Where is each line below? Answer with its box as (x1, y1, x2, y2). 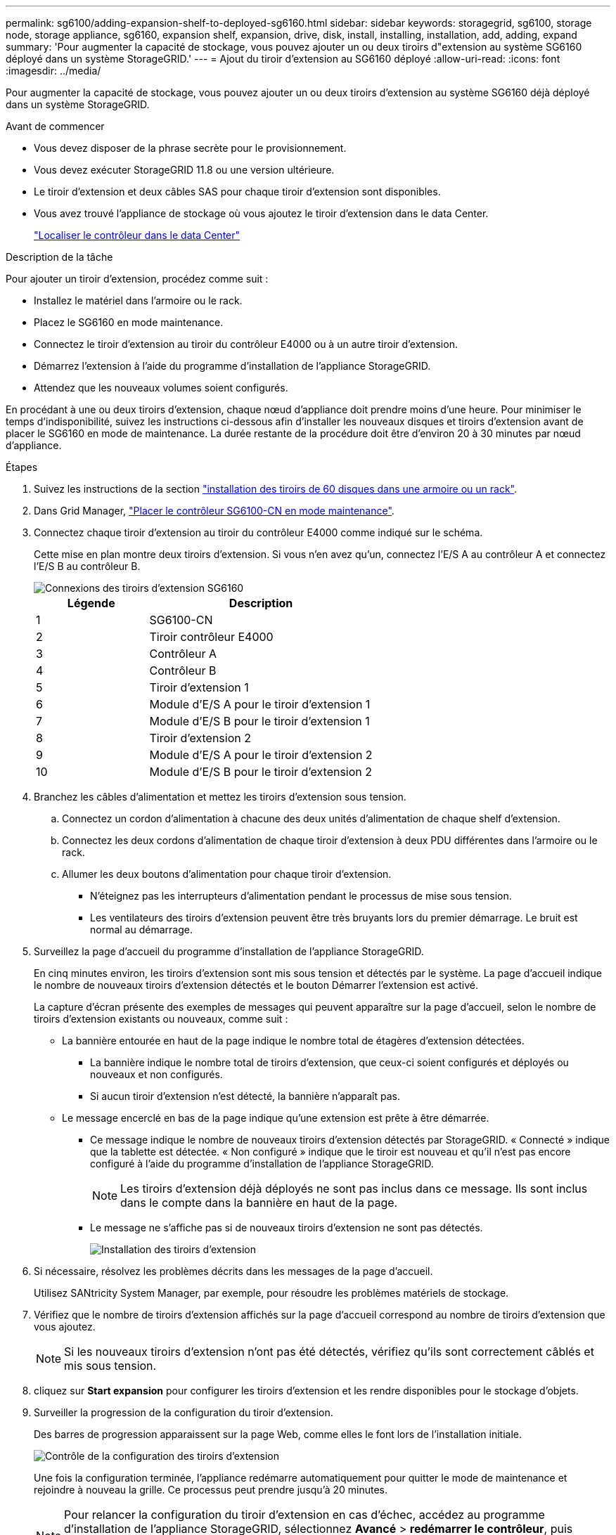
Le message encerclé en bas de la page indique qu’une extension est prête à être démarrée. (62, 1112, 489, 1124)
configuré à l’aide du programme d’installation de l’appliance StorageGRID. (90, 1158, 434, 1170)
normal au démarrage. (90, 924, 193, 935)
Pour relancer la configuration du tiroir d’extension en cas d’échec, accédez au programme (64, 1508, 545, 1522)
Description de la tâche (6, 251, 113, 263)
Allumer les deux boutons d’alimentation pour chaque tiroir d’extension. (62, 868, 392, 880)
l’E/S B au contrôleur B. (34, 560, 141, 572)
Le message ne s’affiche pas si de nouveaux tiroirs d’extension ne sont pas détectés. (90, 1222, 483, 1233)
